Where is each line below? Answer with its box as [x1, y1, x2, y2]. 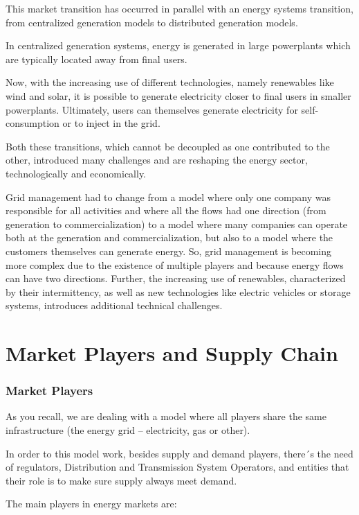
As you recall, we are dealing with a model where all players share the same [6, 409, 326, 424]
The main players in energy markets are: [6, 496, 177, 511]
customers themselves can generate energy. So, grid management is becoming [6, 243, 332, 258]
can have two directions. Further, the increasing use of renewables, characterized [6, 271, 346, 286]
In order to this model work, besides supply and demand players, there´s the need [6, 446, 353, 460]
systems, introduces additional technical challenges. [6, 298, 223, 313]
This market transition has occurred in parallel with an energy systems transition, [6, 1, 353, 15]
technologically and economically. [6, 166, 147, 180]
